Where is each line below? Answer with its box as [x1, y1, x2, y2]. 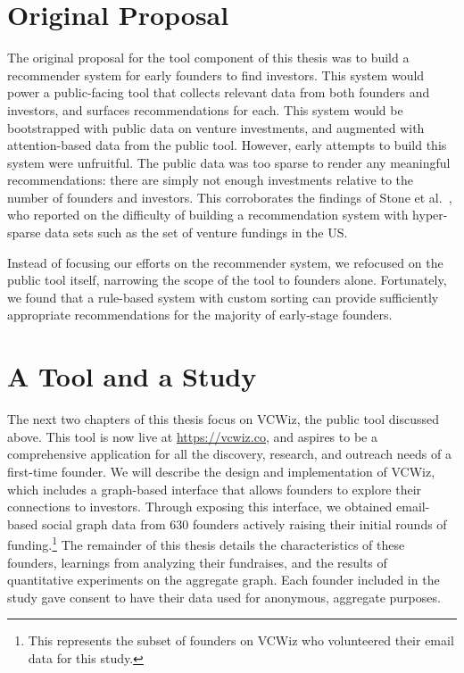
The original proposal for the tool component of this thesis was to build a [7, 48, 410, 67]
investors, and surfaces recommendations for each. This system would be [7, 100, 403, 119]
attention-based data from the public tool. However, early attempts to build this [7, 136, 447, 154]
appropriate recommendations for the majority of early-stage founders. [7, 305, 393, 324]
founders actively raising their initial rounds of [192, 514, 447, 533]
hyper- [412, 205, 448, 224]
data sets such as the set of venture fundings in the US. [45, 223, 348, 242]
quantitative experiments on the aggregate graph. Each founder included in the [7, 570, 440, 589]
